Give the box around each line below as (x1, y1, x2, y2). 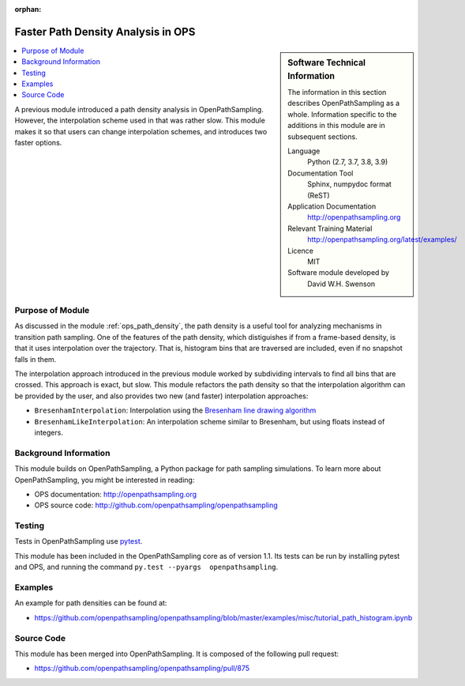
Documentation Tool (287, 168, 354, 178)
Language (287, 146, 321, 156)
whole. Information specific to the (287, 109, 397, 119)
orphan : (14, 5, 42, 13)
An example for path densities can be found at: (14, 598, 167, 608)
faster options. (14, 138, 62, 148)
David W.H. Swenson (307, 279, 376, 288)
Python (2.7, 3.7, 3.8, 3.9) (307, 157, 388, 167)
